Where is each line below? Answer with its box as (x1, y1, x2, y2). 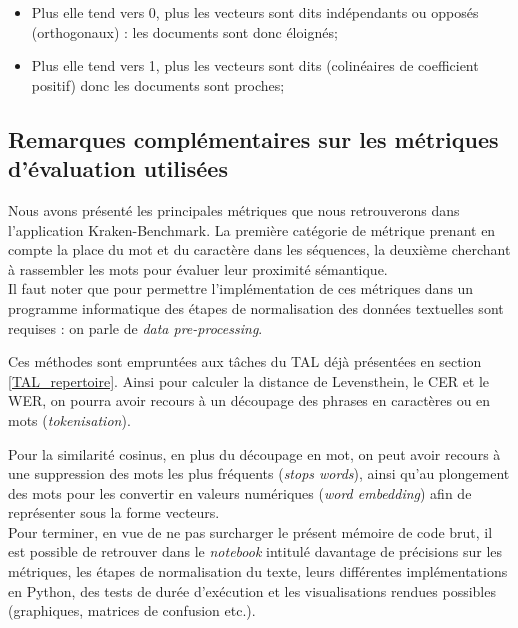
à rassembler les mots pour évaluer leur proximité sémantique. (8, 258, 388, 279)
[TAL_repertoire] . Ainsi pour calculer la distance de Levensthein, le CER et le (8, 370, 490, 391)
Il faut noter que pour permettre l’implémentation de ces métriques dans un (8, 278, 474, 299)
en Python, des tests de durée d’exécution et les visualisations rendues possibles (8, 580, 496, 601)
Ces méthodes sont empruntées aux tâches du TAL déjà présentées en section (8, 351, 482, 372)
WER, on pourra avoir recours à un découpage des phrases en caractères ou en (8, 390, 491, 411)
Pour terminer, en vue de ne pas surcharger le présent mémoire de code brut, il (8, 521, 493, 542)
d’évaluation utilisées (8, 153, 228, 184)
